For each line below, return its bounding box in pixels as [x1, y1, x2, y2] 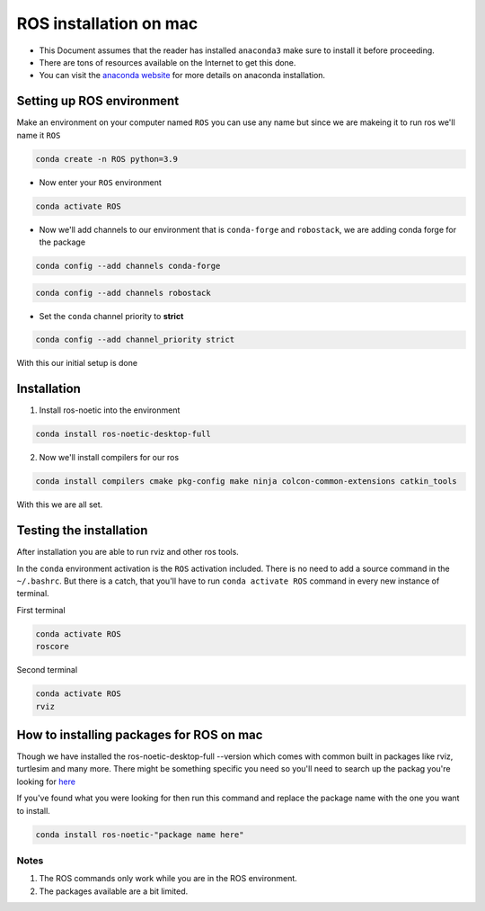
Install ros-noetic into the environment [39, 405, 181, 415]
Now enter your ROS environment [39, 176, 162, 188]
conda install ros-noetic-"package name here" [35, 829, 244, 840]
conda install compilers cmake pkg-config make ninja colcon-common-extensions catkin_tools [35, 477, 457, 487]
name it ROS [16, 130, 61, 140]
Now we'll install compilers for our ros [39, 452, 180, 463]
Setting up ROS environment [16, 94, 180, 109]
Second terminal [16, 665, 78, 675]
